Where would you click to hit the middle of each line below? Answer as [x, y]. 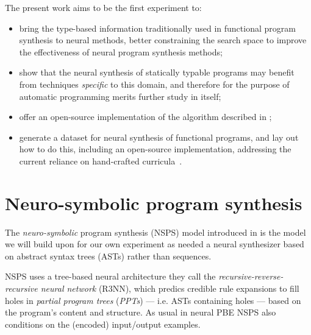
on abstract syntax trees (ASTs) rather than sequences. [108, 256]
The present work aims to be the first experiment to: [103, 7]
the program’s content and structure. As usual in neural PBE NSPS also [141, 312]
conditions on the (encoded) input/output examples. [103, 324]
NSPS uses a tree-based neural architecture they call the [110, 276]
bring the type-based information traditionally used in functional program [157, 28]
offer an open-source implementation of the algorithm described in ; [145, 117]
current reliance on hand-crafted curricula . [101, 160]
